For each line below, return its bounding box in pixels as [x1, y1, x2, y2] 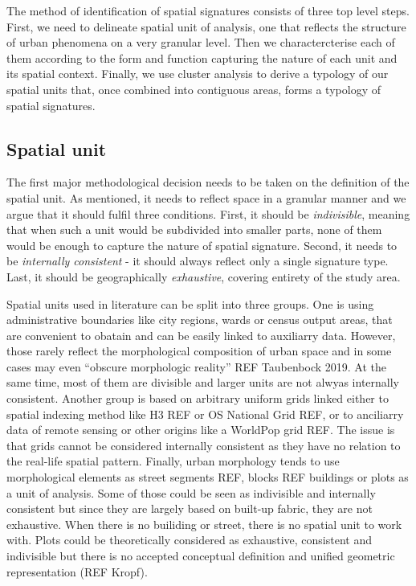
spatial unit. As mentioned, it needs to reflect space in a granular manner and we [6, 189, 406, 206]
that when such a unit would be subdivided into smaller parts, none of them [6, 221, 382, 238]
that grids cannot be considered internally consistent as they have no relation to [6, 436, 401, 453]
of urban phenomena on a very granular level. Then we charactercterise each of [6, 34, 395, 51]
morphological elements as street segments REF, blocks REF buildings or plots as [6, 469, 409, 486]
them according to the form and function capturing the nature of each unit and [6, 49, 398, 66]
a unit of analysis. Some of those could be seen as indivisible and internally [6, 484, 376, 501]
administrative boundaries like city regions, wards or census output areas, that [6, 311, 393, 328]
